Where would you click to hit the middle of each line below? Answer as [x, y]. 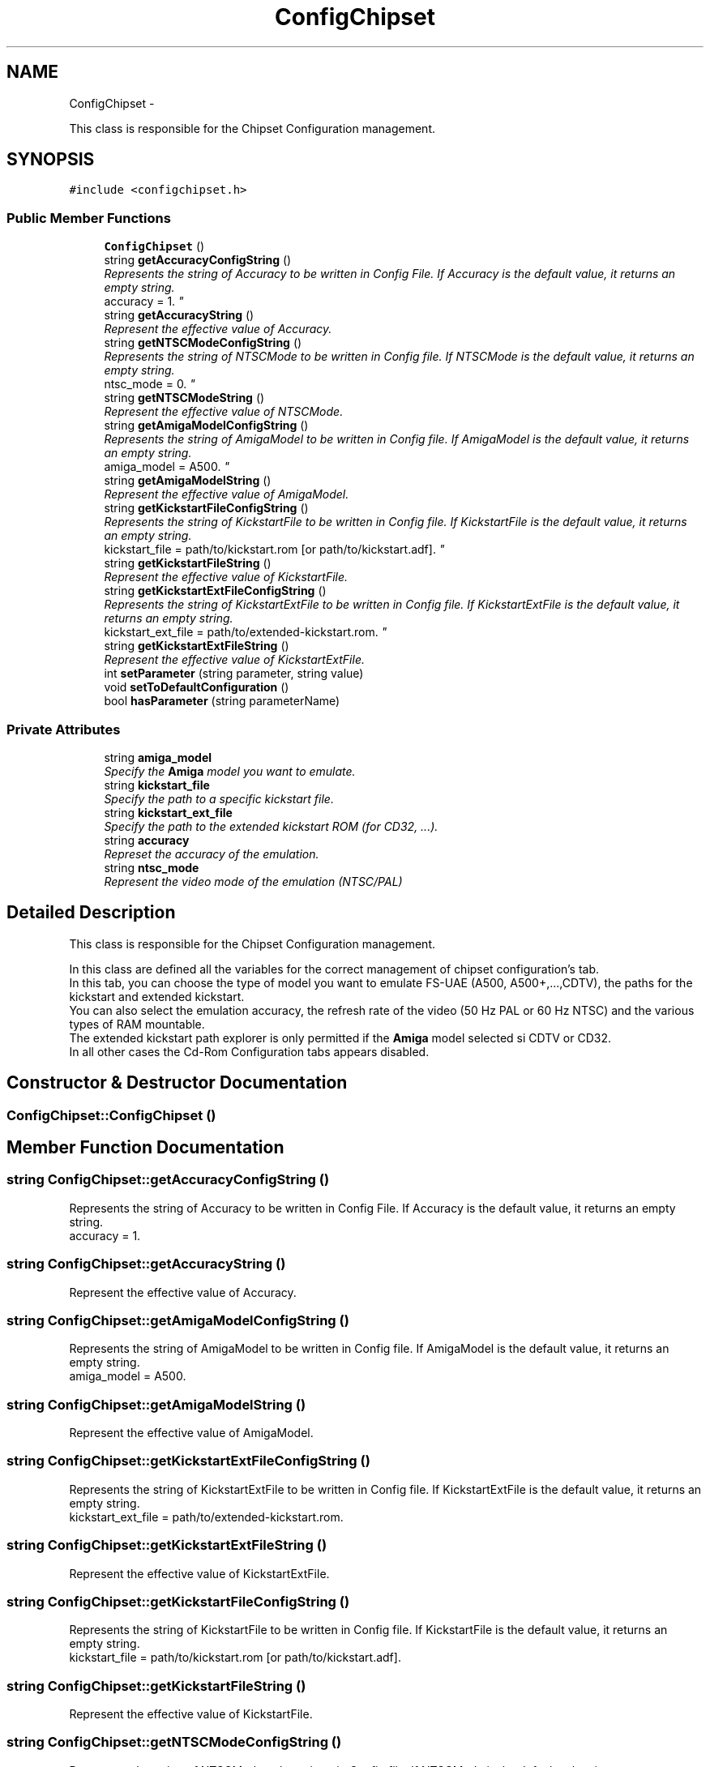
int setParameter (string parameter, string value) [234, 674]
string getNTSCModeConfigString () [203, 343]
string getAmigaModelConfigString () [206, 426]
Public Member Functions [89, 218]
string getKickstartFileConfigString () [206, 508]
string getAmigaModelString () [188, 481]
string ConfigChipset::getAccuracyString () [146, 1264]
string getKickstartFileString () [188, 563]
